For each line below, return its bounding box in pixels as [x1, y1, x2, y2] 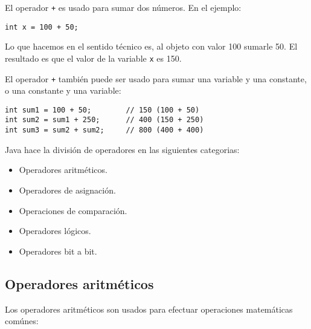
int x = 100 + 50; [5, 22, 79, 31]
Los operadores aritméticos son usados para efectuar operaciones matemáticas [5, 302, 293, 315]
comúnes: [5, 314, 39, 327]
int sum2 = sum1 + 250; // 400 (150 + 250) [5, 116, 204, 125]
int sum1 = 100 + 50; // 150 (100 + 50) [5, 105, 200, 114]
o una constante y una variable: [5, 84, 121, 97]
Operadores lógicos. [19, 224, 91, 237]
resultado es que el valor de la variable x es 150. [5, 51, 182, 64]
